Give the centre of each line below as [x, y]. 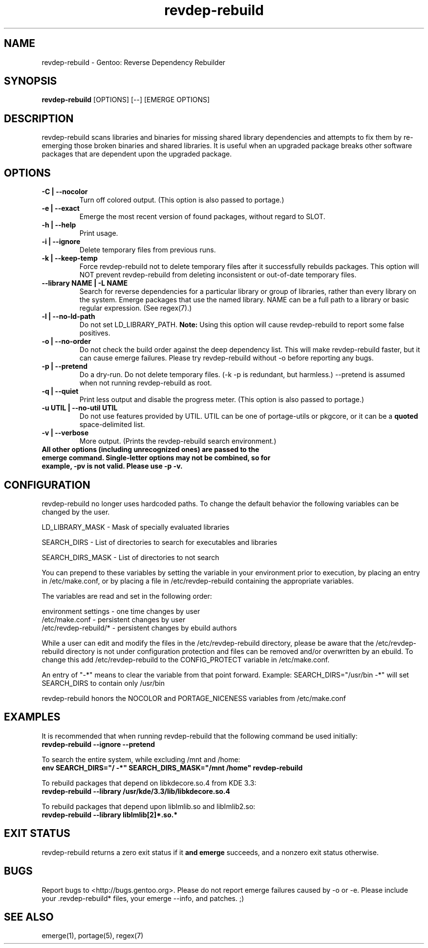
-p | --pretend [65, 366]
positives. [95, 333]
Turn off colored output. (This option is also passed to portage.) [182, 200]
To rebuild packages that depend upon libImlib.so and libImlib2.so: [149, 806]
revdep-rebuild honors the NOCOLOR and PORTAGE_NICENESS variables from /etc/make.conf [194, 698]
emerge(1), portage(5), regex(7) [93, 936]
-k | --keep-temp [70, 258]
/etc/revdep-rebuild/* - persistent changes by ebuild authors [139, 628]
